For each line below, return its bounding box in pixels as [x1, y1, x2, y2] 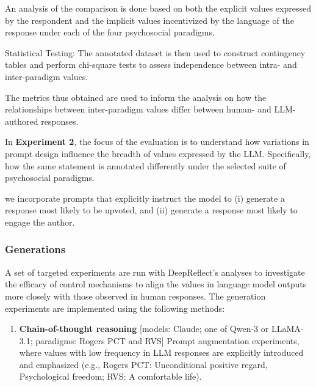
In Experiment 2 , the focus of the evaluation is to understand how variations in [5, 135, 309, 148]
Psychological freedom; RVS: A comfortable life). [19, 370, 202, 383]
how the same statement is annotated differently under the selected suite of [5, 159, 286, 172]
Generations [5, 241, 66, 257]
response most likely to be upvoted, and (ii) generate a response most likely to [5, 204, 298, 216]
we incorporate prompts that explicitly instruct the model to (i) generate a [5, 191, 285, 204]
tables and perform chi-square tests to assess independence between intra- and [5, 58, 297, 71]
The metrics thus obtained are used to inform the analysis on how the [5, 90, 267, 103]
